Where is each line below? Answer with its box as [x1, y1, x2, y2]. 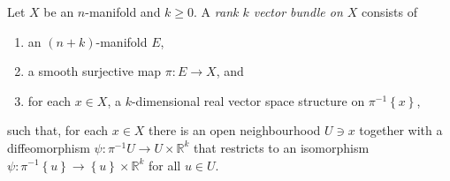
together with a [359, 121, 443, 140]
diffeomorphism [7, 138, 90, 156]
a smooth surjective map [27, 62, 162, 80]
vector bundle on [253, 3, 343, 20]
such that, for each [7, 121, 109, 140]
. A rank [194, 3, 239, 20]
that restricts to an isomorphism [194, 138, 370, 156]
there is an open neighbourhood [149, 121, 321, 140]
